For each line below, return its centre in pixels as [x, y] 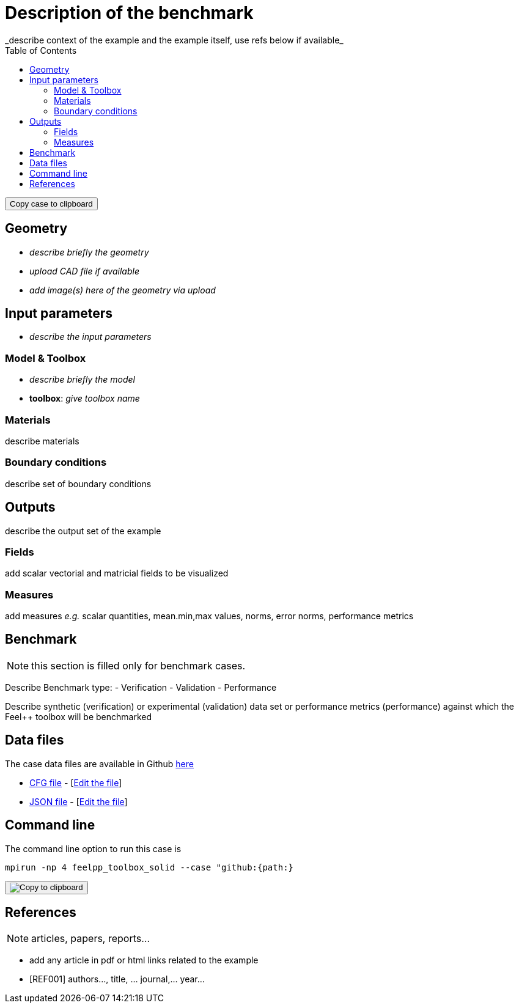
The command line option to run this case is [93, 848]
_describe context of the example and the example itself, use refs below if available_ [174, 40]
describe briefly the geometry [89, 252]
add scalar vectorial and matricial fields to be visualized [117, 573]
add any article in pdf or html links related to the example [144, 960]
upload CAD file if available [84, 271]
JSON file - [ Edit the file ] [79, 801]
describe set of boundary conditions [78, 484]
